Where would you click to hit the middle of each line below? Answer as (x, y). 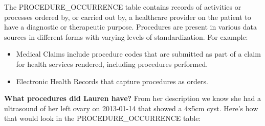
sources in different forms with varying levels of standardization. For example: (126, 36)
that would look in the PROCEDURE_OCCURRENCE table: (103, 118)
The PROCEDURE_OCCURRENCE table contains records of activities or (123, 7)
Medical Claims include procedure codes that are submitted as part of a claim (138, 54)
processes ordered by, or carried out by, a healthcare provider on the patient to (128, 17)
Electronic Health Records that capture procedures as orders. (112, 81)
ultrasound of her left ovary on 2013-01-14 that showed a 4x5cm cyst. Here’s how (131, 108)
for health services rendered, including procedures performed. (112, 64)
